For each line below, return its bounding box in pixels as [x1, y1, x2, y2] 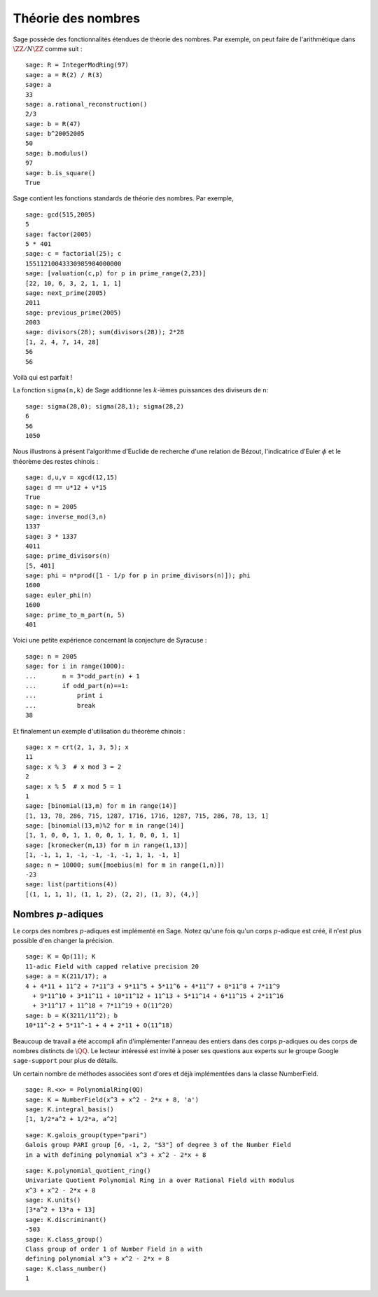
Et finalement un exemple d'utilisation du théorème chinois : [13, 727, 185, 735]
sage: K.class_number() [25, 1265, 107, 1272]
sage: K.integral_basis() [25, 1105, 115, 1113]
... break [25, 701, 96, 709]
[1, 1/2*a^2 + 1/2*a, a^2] [25, 1115, 118, 1123]
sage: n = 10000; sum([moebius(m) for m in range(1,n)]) [25, 860, 225, 869]
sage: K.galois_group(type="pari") [25, 1131, 148, 1139]
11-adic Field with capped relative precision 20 [25, 962, 199, 970]
